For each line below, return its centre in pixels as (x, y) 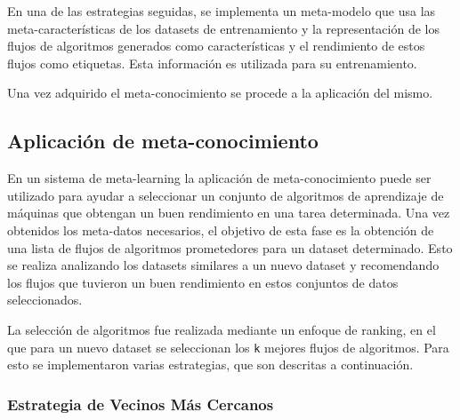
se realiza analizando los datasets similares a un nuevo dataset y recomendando (223, 265)
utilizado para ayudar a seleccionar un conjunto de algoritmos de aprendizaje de (226, 195)
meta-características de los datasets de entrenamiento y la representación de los (223, 28)
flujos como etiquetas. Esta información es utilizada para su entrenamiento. (212, 63)
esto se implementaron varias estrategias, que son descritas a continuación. (210, 365)
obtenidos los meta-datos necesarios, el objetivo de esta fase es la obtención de (221, 230)
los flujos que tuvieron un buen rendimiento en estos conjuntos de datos (203, 282)
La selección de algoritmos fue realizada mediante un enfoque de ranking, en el (222, 329)
